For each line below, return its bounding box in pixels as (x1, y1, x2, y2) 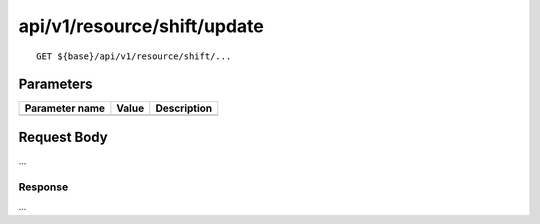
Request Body (18, 128, 109, 145)
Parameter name (24, 101, 105, 115)
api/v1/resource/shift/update (18, 15, 265, 37)
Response (18, 180, 69, 194)
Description (155, 101, 213, 115)
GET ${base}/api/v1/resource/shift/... (36, 50, 232, 62)
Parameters (18, 76, 93, 93)
